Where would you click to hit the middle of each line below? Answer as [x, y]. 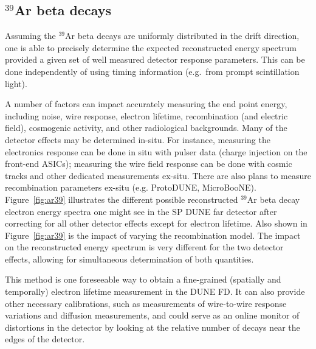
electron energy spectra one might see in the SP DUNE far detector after [141, 211]
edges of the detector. [45, 339]
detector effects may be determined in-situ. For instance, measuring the [138, 139]
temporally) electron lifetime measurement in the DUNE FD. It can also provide [155, 291]
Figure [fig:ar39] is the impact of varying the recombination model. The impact [153, 235]
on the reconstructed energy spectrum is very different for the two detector [144, 247]
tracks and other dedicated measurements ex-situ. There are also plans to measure [158, 175]
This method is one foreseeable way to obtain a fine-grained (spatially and [143, 279]
